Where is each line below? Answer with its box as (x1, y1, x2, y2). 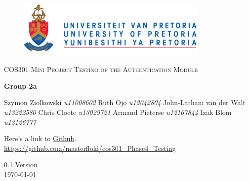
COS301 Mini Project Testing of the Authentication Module (4, 64, 198, 74)
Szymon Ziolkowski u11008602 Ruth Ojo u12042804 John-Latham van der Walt (4, 97, 246, 108)
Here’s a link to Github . (4, 133, 77, 144)
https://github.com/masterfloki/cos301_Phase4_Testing (4, 143, 176, 153)
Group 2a (4, 80, 37, 91)
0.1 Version (4, 159, 38, 170)
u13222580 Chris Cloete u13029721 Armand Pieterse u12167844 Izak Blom (4, 107, 232, 117)
